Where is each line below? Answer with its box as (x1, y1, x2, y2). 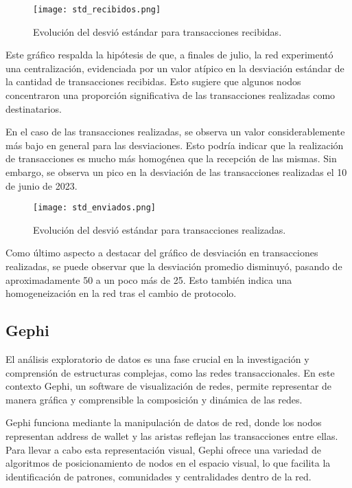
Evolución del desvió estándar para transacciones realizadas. (33, 222, 286, 236)
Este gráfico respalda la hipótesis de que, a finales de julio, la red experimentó (5, 47, 333, 62)
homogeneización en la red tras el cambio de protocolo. (5, 286, 237, 300)
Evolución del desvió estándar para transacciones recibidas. (33, 24, 282, 38)
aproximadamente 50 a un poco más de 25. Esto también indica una (5, 272, 292, 287)
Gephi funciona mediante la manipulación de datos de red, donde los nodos (5, 415, 322, 430)
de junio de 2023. (5, 178, 78, 192)
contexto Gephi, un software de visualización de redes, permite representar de (5, 379, 332, 393)
